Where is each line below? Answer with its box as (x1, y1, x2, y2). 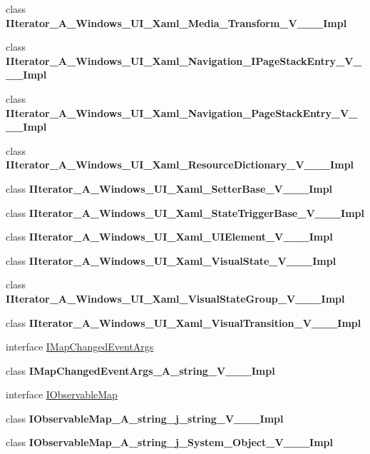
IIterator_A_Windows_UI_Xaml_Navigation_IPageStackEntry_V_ (6, 53, 362, 68)
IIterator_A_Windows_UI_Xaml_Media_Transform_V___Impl (6, 15, 347, 30)
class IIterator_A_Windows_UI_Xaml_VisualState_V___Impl (6, 253, 336, 268)
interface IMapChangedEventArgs (6, 339, 154, 354)
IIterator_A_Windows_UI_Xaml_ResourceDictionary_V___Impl (6, 157, 354, 172)
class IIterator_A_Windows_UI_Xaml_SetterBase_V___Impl (6, 181, 333, 196)
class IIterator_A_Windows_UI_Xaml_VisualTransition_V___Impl (6, 315, 361, 330)
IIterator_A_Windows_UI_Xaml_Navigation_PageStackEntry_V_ (6, 105, 358, 120)
